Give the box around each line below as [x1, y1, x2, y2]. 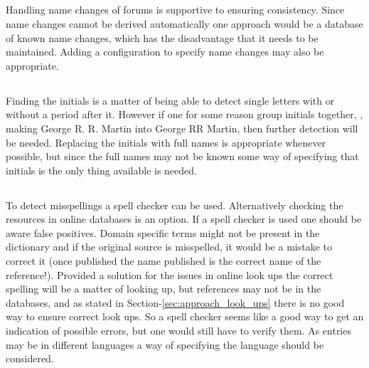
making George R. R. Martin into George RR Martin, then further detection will [6, 120, 358, 135]
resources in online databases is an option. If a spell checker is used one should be [6, 211, 362, 226]
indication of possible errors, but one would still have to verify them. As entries [6, 323, 351, 338]
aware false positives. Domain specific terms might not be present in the [6, 225, 320, 240]
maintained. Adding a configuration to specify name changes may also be [6, 44, 324, 59]
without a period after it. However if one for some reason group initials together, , [6, 107, 363, 122]
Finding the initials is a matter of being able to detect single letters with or [6, 93, 335, 107]
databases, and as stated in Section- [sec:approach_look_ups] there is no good [6, 295, 345, 310]
